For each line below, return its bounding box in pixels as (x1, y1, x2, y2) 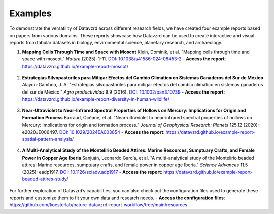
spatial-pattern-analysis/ (22, 136, 74, 142)
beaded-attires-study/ (22, 176, 68, 182)
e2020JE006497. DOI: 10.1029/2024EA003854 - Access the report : (22, 129, 165, 135)
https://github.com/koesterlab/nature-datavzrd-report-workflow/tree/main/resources (9, 202, 188, 208)
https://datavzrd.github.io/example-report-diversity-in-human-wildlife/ (22, 96, 170, 102)
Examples (9, 8, 52, 19)
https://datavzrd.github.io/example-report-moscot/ (22, 63, 129, 69)
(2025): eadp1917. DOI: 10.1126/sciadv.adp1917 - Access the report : (22, 169, 162, 175)
